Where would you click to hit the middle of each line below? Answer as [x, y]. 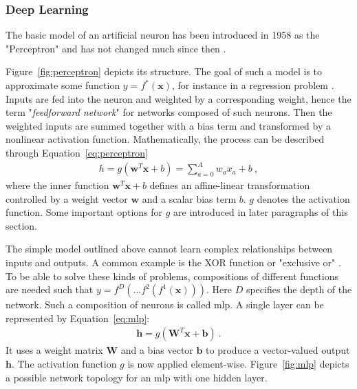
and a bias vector [157, 350]
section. [21, 225]
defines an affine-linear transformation [230, 185]
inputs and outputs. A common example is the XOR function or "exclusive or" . [173, 262]
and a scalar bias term [189, 198]
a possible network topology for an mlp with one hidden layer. [137, 377]
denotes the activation [303, 198]
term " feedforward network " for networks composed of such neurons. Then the [169, 112]
